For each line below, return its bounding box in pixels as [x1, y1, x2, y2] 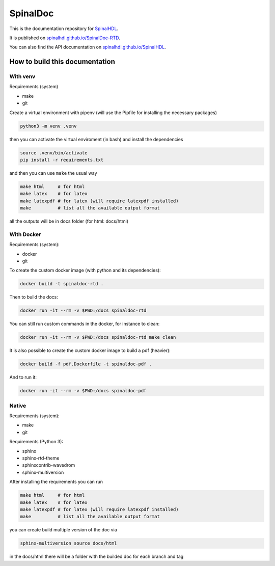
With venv [9, 73, 36, 80]
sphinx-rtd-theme [22, 455, 60, 461]
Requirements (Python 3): [9, 439, 64, 445]
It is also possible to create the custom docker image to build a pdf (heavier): [9, 347, 171, 354]
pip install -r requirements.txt [20, 157, 104, 163]
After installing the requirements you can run [9, 479, 103, 485]
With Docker [9, 231, 41, 238]
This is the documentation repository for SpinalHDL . [9, 25, 119, 32]
